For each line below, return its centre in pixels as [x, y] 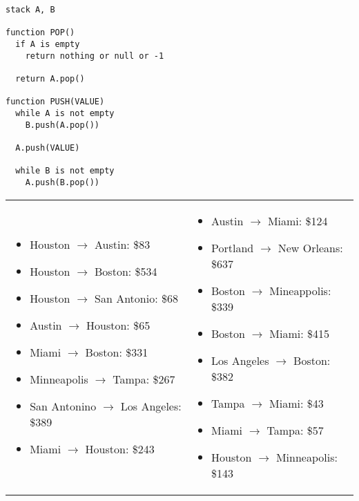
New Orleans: [310, 247]
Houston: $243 [120, 449]
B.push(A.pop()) [62, 125]
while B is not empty [65, 171]
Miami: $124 [298, 220]
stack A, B [30, 10]
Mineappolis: [300, 290]
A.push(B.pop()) [62, 182]
